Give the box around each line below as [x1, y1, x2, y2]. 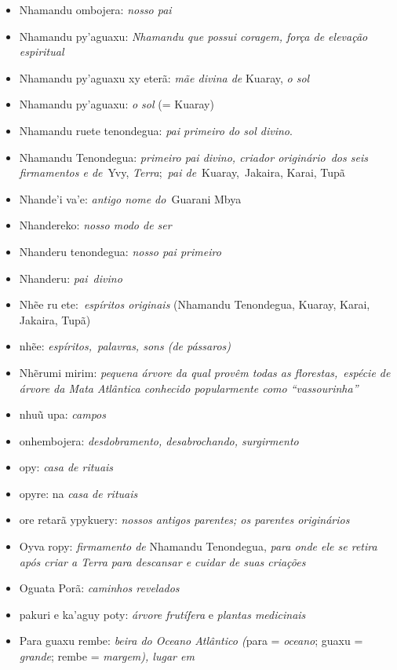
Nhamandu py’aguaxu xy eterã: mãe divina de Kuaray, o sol [19, 69, 310, 86]
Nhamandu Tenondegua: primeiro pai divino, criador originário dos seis [19, 148, 368, 165]
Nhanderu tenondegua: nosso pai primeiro [19, 243, 221, 259]
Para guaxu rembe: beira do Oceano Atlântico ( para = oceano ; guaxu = [19, 632, 363, 649]
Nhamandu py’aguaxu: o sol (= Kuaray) [19, 96, 214, 112]
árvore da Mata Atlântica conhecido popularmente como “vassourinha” [19, 379, 359, 396]
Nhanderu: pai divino [19, 269, 122, 286]
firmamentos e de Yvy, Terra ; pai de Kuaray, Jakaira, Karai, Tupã [19, 164, 345, 181]
